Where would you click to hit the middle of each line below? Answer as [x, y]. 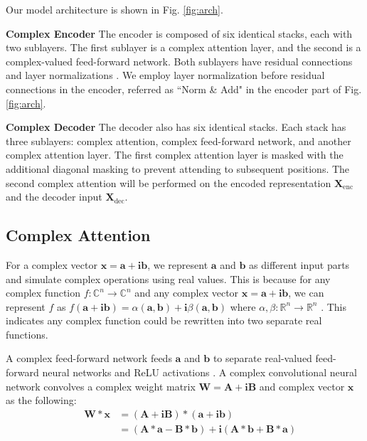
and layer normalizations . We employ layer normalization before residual [165, 75]
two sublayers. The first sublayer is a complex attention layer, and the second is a [183, 47]
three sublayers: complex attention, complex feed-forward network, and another [179, 140]
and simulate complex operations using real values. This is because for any [168, 278]
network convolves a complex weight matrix [101, 386]
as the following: [41, 400]
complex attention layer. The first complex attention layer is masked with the [175, 155]
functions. [27, 334]
